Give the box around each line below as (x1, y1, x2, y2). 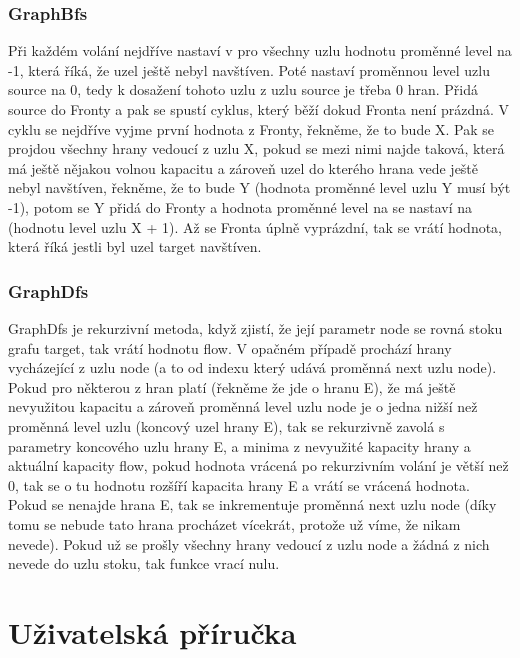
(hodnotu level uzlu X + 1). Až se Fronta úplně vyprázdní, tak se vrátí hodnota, (8, 216, 503, 237)
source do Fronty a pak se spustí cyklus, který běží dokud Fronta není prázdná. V (8, 99, 510, 119)
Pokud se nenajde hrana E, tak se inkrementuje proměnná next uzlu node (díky (8, 494, 497, 515)
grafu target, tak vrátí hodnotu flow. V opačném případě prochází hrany (8, 337, 452, 358)
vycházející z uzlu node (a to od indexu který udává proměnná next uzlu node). (8, 357, 497, 378)
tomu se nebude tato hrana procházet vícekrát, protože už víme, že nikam (8, 513, 461, 534)
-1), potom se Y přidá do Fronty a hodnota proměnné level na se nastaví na (8, 196, 473, 217)
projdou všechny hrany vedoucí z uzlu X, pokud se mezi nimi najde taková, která (8, 138, 505, 159)
